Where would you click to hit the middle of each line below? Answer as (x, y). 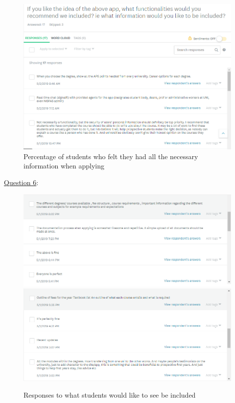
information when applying (64, 166)
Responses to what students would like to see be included (110, 394)
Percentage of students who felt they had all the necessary (111, 156)
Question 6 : (21, 182)
